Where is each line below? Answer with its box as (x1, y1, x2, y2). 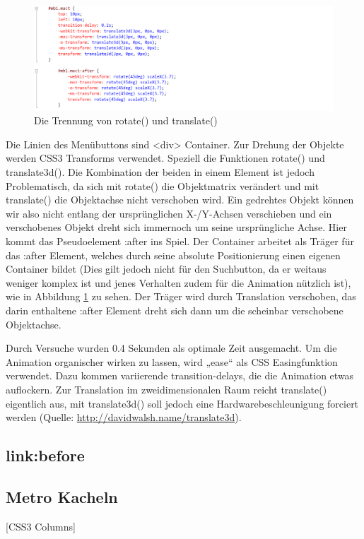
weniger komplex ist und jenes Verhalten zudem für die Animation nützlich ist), (6, 275, 351, 290)
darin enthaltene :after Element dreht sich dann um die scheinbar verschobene (6, 302, 344, 317)
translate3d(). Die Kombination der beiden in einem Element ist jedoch (6, 165, 315, 179)
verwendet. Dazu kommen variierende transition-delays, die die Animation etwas (6, 368, 354, 383)
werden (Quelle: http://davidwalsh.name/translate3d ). (6, 410, 242, 425)
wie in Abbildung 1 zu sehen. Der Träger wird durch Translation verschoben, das (6, 289, 356, 304)
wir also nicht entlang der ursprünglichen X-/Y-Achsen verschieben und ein (6, 206, 332, 220)
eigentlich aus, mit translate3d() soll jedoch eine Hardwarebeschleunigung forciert (6, 396, 359, 410)
